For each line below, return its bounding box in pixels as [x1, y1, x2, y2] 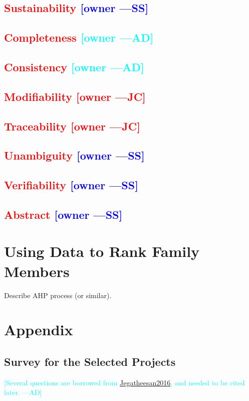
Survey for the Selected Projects [4, 353, 176, 369]
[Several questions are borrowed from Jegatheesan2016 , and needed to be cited [4, 377, 245, 387]
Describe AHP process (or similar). [4, 290, 112, 300]
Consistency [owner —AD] [4, 59, 144, 74]
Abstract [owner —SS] [4, 206, 123, 222]
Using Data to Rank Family [4, 241, 200, 261]
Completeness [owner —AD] [4, 30, 154, 45]
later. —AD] [4, 387, 42, 397]
